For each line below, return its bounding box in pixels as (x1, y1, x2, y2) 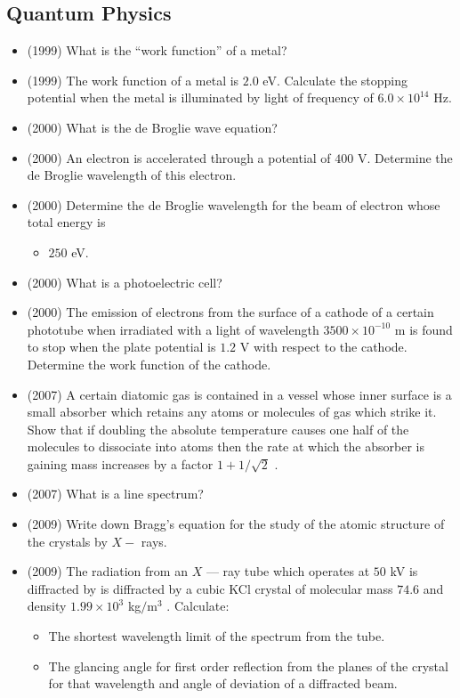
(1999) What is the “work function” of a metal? (27, 41, 287, 60)
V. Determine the (357, 148, 453, 166)
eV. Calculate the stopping (262, 70, 408, 89)
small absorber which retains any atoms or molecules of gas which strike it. (27, 402, 437, 421)
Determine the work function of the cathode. (27, 354, 271, 373)
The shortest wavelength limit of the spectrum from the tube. (48, 627, 385, 645)
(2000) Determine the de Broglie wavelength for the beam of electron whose (27, 195, 440, 214)
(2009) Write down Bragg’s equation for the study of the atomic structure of (27, 515, 445, 533)
